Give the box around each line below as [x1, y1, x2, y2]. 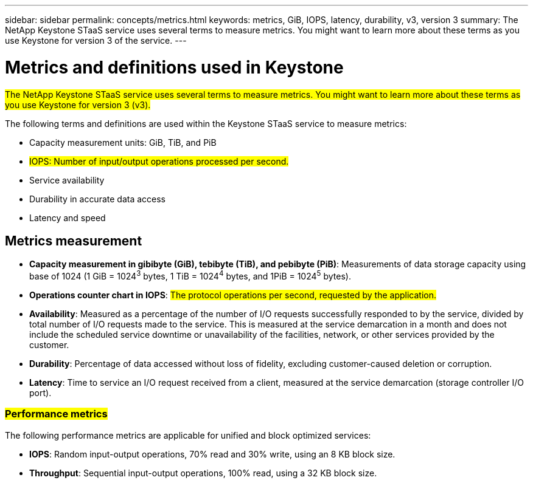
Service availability [29, 174, 105, 185]
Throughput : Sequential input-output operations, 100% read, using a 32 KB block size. [29, 467, 377, 478]
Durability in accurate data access [29, 193, 166, 204]
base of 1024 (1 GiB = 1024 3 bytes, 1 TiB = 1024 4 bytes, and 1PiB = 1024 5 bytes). [29, 269, 351, 281]
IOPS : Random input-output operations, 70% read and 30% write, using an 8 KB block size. [29, 448, 395, 459]
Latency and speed [29, 212, 106, 223]
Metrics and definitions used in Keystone [5, 57, 344, 78]
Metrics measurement [5, 233, 142, 248]
